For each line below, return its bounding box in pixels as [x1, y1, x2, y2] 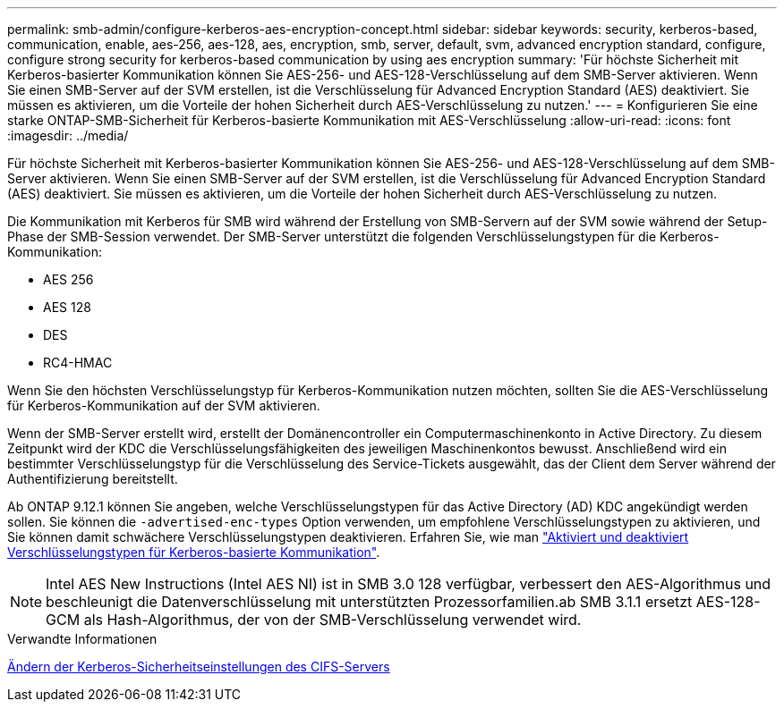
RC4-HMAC [43, 355, 113, 370]
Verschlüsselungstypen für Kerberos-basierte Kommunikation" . [7, 544, 380, 560]
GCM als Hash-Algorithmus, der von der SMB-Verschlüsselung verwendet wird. [46, 611, 582, 629]
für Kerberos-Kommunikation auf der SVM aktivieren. [7, 398, 320, 413]
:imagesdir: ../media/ [7, 128, 129, 143]
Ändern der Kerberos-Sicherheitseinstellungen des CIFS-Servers [7, 659, 390, 674]
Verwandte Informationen [7, 631, 158, 646]
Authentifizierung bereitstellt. [7, 471, 178, 486]
